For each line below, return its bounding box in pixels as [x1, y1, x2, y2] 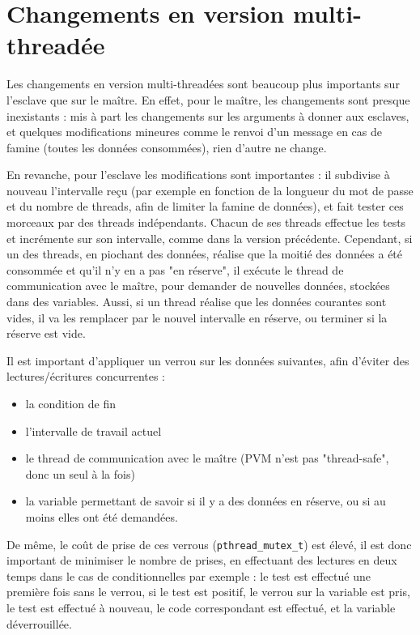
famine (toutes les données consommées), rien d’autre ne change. [6, 139, 327, 156]
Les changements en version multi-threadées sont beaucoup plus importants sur [6, 75, 400, 92]
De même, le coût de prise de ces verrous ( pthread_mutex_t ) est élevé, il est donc [6, 535, 412, 552]
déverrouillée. [6, 615, 72, 632]
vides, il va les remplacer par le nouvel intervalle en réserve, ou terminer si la [6, 309, 388, 326]
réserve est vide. [6, 325, 86, 342]
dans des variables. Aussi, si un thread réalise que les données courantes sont [6, 293, 387, 310]
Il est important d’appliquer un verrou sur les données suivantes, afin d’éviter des [6, 352, 409, 369]
